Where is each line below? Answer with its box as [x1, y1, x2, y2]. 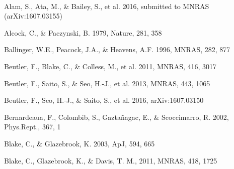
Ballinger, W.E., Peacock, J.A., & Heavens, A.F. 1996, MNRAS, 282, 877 [4, 44, 230, 55]
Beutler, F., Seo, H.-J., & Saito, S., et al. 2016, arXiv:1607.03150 [4, 95, 204, 105]
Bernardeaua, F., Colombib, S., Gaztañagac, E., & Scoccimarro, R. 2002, [4, 111, 229, 122]
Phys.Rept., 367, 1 [4, 121, 61, 132]
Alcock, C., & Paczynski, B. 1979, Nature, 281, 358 [4, 27, 162, 38]
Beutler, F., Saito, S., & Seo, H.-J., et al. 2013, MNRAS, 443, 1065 [4, 78, 210, 88]
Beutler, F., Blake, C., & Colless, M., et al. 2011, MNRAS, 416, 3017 [4, 61, 217, 71]
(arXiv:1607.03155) [4, 11, 62, 21]
